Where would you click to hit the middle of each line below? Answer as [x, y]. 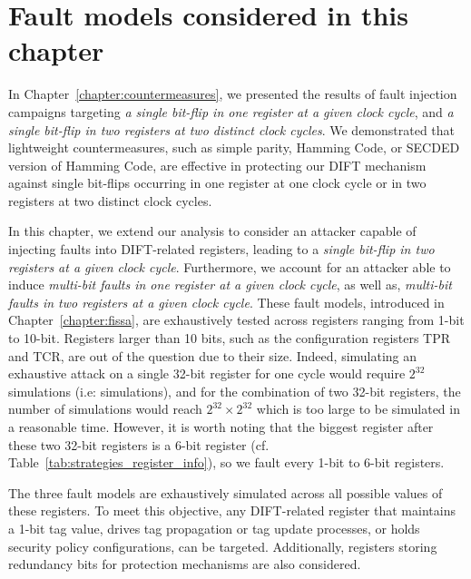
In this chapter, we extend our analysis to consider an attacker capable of [212, 231]
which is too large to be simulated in [358, 409]
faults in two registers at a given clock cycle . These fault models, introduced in [226, 302]
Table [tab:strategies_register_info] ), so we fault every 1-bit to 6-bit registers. [226, 462]
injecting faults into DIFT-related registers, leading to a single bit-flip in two [221, 249]
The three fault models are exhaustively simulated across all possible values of [226, 492]
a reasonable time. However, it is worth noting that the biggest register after [221, 427]
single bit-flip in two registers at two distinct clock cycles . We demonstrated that [232, 129]
